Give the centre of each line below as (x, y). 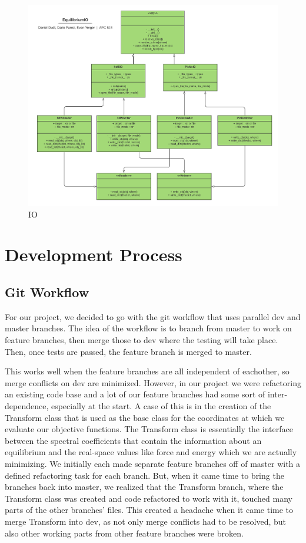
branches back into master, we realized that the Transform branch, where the (144, 487)
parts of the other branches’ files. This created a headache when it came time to (149, 510)
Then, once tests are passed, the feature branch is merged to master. (128, 351)
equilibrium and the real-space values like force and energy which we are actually (151, 452)
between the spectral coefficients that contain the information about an (133, 440)
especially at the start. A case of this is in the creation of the (161, 406)
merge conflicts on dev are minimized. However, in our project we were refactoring (153, 382)
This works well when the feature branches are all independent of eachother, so (147, 371)
